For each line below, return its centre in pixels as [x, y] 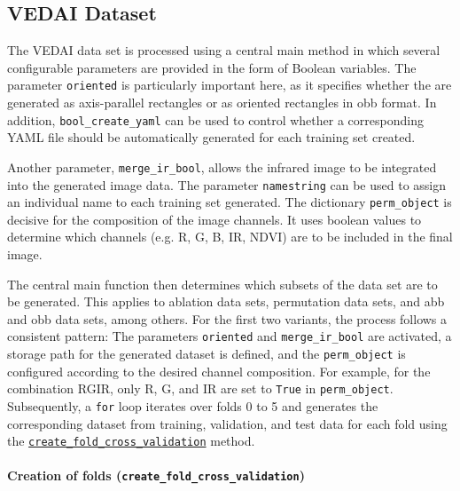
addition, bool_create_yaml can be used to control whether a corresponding [215, 119]
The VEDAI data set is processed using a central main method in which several [224, 50]
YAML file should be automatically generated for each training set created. [211, 137]
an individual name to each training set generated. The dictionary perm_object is [230, 202]
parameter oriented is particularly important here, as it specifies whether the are [230, 85]
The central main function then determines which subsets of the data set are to [222, 284]
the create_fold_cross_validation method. [131, 441]
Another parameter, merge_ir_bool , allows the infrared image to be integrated [222, 166]
